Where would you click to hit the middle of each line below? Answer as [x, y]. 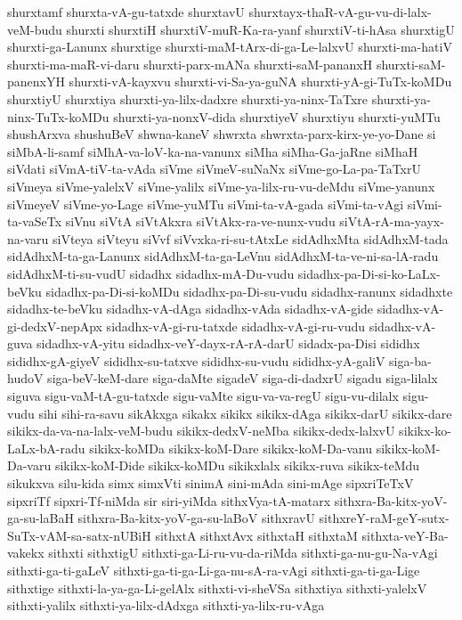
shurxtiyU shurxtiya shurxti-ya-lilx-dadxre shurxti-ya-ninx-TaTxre [188, 98]
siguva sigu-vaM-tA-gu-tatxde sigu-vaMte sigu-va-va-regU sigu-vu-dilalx [203, 396]
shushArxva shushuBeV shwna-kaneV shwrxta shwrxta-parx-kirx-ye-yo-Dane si [222, 134]
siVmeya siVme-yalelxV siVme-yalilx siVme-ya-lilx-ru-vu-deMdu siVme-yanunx [221, 186]
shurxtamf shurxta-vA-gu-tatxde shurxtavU [126, 12]
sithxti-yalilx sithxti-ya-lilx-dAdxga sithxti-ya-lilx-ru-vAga [166, 605]
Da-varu [29, 465]
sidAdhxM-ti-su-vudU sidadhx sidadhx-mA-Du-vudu [151, 273]
